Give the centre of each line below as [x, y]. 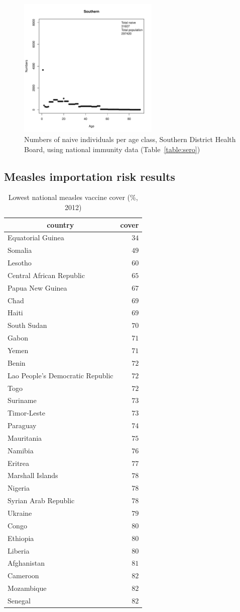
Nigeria [19, 488]
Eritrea [19, 463]
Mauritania [25, 437]
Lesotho [20, 263]
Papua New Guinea [37, 287]
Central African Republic [46, 275]
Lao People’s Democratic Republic [61, 375]
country [61, 224]
